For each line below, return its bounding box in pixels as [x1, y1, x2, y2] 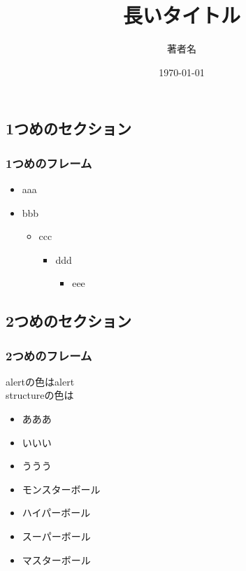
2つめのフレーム [6, 346, 92, 364]
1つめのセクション [6, 118, 132, 139]
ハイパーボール [22, 505, 91, 520]
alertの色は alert [6, 374, 75, 388]
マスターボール [22, 552, 91, 567]
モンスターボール [22, 481, 101, 496]
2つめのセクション [6, 310, 132, 332]
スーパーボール [22, 529, 91, 544]
